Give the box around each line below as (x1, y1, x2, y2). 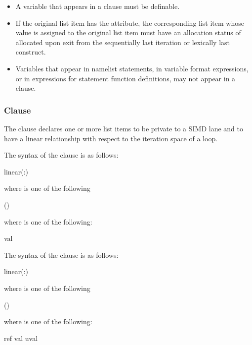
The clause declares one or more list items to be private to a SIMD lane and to (4, 123, 243, 133)
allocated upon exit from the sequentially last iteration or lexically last (15, 37, 230, 47)
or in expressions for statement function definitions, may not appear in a (15, 73, 236, 83)
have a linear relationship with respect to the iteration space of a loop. (4, 133, 218, 143)
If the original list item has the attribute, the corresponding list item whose (15, 17, 244, 28)
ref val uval (4, 333, 38, 343)
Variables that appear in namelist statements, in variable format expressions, (15, 63, 249, 73)
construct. (15, 47, 46, 57)
